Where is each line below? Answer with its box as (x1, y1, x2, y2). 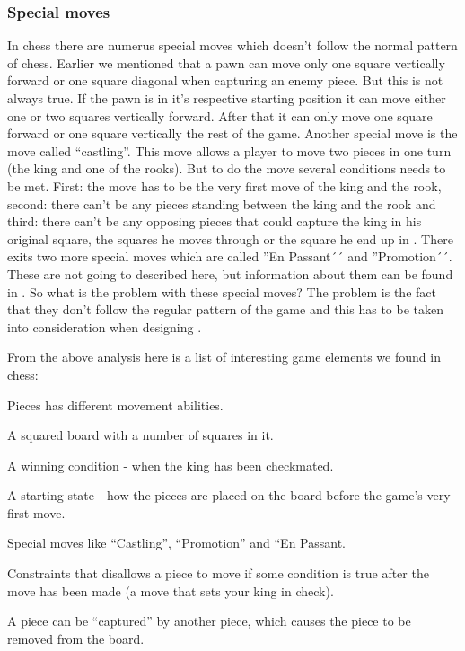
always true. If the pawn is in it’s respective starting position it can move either (7, 89, 446, 107)
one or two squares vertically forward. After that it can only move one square (7, 106, 433, 125)
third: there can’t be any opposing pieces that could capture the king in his (7, 212, 422, 231)
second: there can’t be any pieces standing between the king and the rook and (7, 194, 436, 213)
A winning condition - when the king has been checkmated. (7, 455, 334, 474)
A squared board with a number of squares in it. (7, 426, 274, 444)
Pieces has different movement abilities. (7, 395, 224, 414)
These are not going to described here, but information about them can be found (7, 264, 453, 283)
